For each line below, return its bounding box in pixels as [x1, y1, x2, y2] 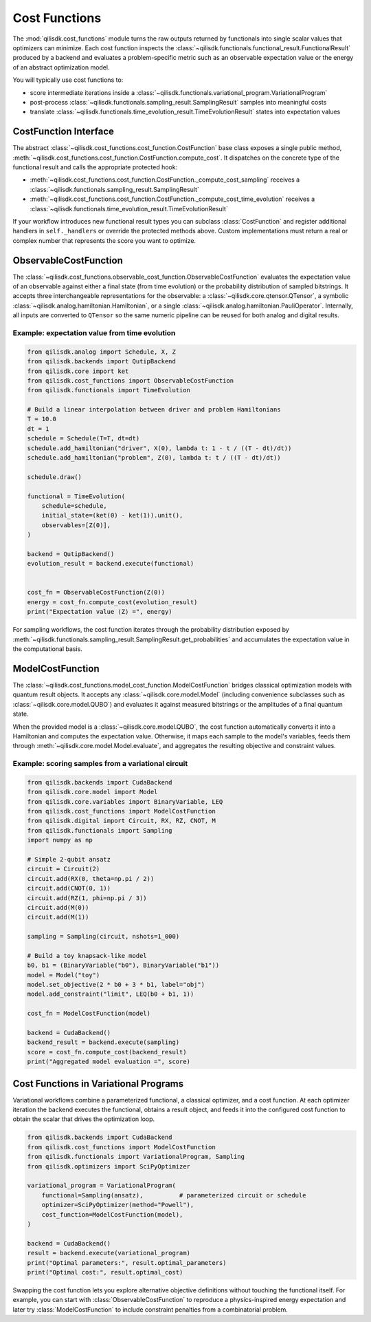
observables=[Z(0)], [41, 521, 111, 529]
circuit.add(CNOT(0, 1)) [27, 884, 111, 893]
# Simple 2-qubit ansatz [27, 855, 111, 863]
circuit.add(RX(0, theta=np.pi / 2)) [27, 875, 155, 882]
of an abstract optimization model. [12, 63, 110, 72]
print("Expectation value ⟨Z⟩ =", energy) [27, 608, 172, 616]
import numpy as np [27, 836, 93, 844]
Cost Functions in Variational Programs [12, 1078, 184, 1089]
